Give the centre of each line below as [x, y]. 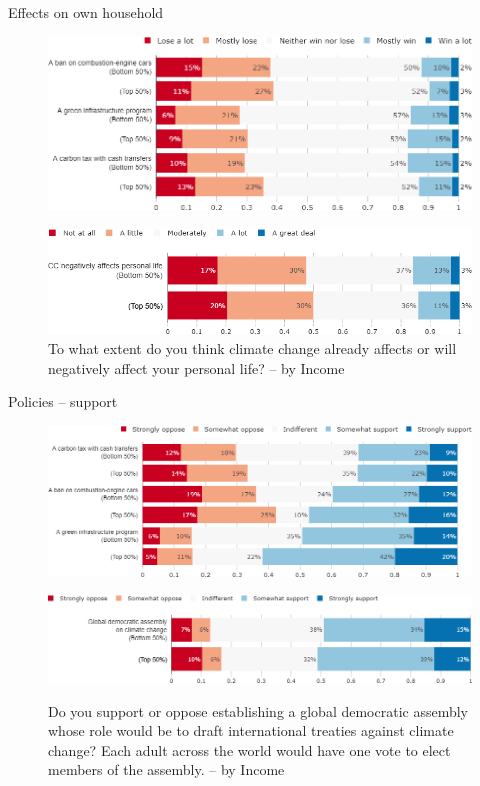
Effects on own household [86, 12]
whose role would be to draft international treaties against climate [251, 730]
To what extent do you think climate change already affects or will [252, 348]
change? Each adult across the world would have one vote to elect [249, 749]
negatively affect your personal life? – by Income [196, 367]
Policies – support [63, 401]
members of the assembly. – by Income [166, 769]
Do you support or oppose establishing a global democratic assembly [258, 710]
